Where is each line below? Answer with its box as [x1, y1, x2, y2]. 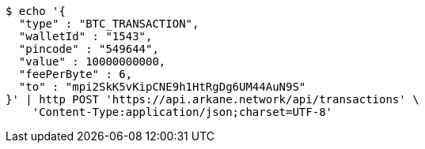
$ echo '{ [6, 5, 66, 17]
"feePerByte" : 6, [18, 68, 133, 80]
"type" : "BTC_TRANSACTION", [18, 17, 199, 30]
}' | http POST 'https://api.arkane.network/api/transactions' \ [6, 93, 419, 106]
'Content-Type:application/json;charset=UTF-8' [32, 106, 333, 118]
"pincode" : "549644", [18, 43, 159, 55]
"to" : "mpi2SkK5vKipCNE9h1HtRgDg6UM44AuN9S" [18, 80, 306, 93]
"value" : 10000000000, [18, 55, 166, 68]
